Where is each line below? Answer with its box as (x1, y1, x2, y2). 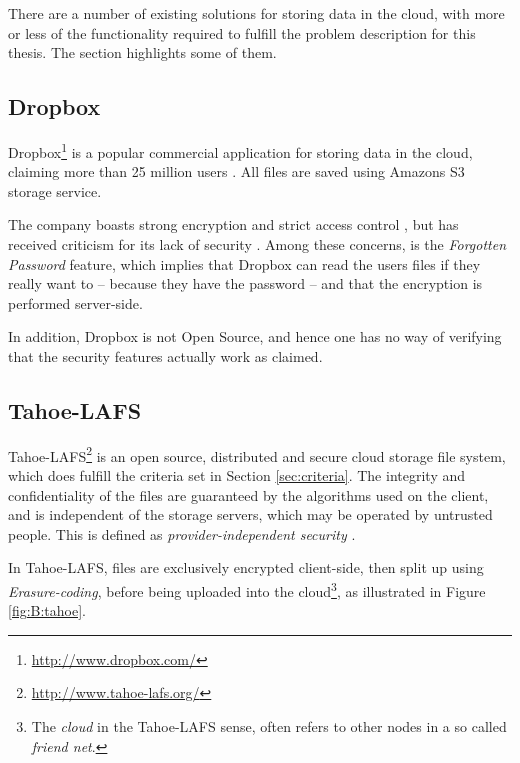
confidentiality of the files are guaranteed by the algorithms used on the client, (8, 484, 489, 505)
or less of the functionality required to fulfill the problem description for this (8, 22, 476, 43)
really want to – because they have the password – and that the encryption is (8, 273, 483, 294)
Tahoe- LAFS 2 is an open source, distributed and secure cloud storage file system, (8, 442, 506, 466)
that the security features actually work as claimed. (8, 345, 323, 366)
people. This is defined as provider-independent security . (8, 523, 356, 544)
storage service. (8, 180, 102, 201)
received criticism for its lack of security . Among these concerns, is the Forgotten (8, 234, 507, 255)
